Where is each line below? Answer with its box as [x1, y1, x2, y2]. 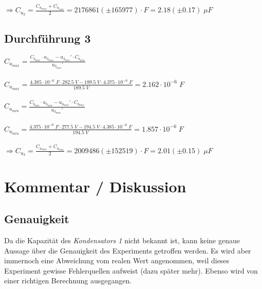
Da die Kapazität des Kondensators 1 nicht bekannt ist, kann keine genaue [4, 234, 240, 245]
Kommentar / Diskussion [4, 175, 186, 196]
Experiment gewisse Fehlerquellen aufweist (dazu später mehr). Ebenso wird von [4, 265, 258, 276]
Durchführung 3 [4, 30, 91, 46]
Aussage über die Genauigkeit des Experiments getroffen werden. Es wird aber [4, 245, 251, 256]
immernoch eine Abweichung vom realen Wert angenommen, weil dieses [4, 255, 230, 266]
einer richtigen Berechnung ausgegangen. [4, 275, 132, 286]
